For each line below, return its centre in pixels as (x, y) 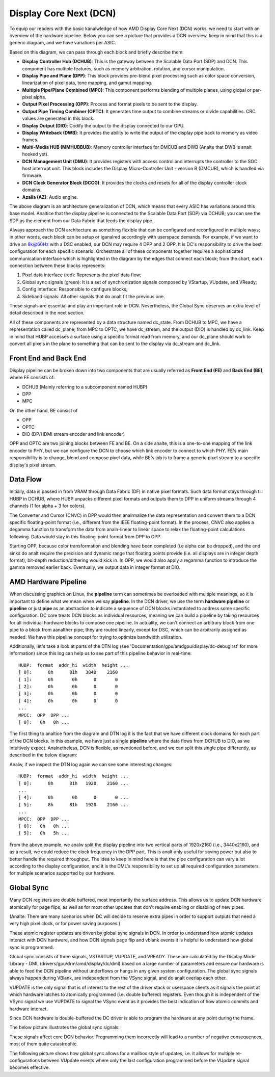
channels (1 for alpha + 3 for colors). (48, 506)
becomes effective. (30, 1067)
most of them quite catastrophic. (44, 1044)
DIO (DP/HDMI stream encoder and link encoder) (73, 434)
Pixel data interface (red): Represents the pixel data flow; (82, 275)
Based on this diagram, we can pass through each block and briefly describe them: (97, 52)
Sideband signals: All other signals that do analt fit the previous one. (93, 296)
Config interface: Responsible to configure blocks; (75, 289)
